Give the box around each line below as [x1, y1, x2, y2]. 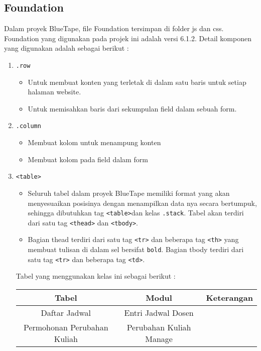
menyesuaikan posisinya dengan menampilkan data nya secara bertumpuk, [28, 197, 257, 208]
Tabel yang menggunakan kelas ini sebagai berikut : [16, 271, 176, 281]
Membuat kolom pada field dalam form [28, 154, 148, 164]
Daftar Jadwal [41, 306, 91, 318]
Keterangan [206, 291, 253, 303]
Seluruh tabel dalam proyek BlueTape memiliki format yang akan [28, 187, 230, 198]
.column [16, 123, 41, 130]
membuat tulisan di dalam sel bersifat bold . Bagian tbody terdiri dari [28, 244, 244, 255]
